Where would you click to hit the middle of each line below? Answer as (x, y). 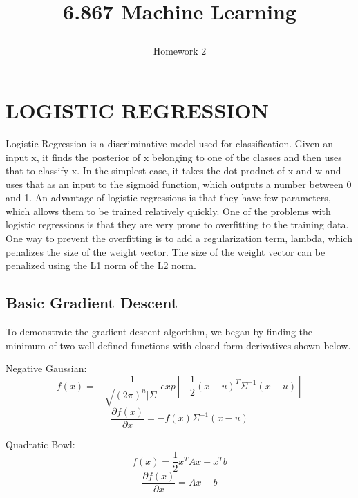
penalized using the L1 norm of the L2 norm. (101, 265)
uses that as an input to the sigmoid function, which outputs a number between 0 (179, 184)
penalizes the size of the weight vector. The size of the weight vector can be (166, 251)
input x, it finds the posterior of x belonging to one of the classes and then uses (174, 157)
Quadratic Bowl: (40, 444)
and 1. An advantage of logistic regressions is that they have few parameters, (168, 197)
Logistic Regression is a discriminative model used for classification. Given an (170, 143)
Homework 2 (180, 51)
